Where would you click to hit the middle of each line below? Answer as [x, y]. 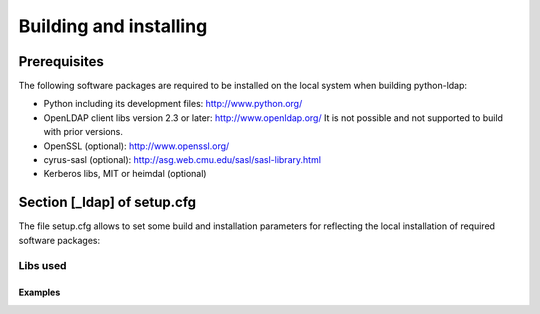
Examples [39, 292]
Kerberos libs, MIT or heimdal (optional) [125, 174]
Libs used [42, 266]
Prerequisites [61, 61]
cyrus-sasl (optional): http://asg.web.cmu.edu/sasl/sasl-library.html [182, 160]
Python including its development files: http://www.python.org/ [173, 104]
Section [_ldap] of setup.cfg [107, 202]
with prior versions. [83, 132]
